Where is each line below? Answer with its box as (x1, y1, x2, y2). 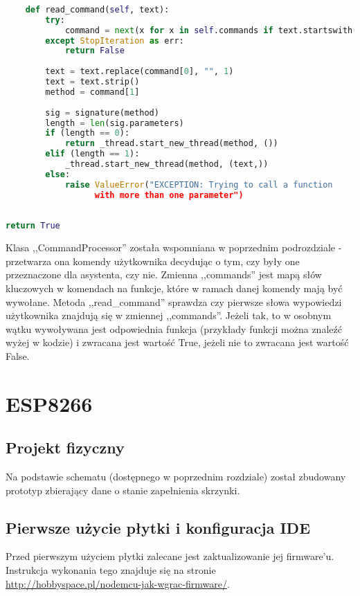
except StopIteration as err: (45, 35, 184, 46)
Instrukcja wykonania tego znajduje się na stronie (6, 563, 216, 577)
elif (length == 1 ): (45, 149, 140, 159)
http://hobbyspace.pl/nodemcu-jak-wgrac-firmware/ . (6, 576, 230, 590)
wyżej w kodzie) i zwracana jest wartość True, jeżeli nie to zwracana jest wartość (6, 335, 349, 350)
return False (64, 46, 125, 56)
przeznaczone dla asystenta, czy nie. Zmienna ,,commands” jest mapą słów (6, 267, 322, 282)
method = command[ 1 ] (45, 87, 140, 97)
